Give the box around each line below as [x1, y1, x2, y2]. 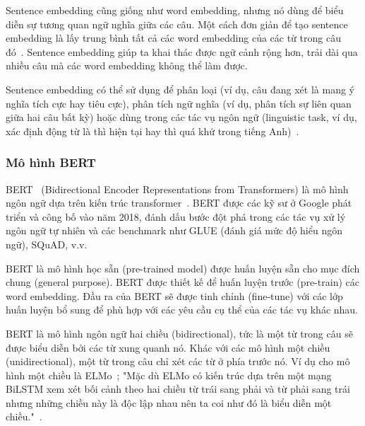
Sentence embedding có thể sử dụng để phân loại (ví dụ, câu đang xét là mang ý [6, 81, 354, 96]
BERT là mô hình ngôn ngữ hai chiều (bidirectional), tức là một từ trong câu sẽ [6, 326, 353, 340]
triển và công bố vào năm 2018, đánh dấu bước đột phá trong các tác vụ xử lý [6, 209, 346, 224]
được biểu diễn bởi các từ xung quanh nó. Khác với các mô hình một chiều [6, 340, 330, 355]
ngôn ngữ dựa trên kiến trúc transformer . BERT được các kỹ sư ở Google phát [6, 195, 352, 210]
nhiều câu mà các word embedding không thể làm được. [6, 58, 248, 73]
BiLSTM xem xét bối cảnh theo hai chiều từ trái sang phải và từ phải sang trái [6, 381, 350, 396]
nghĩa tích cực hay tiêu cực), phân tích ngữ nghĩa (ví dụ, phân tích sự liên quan [6, 96, 352, 110]
